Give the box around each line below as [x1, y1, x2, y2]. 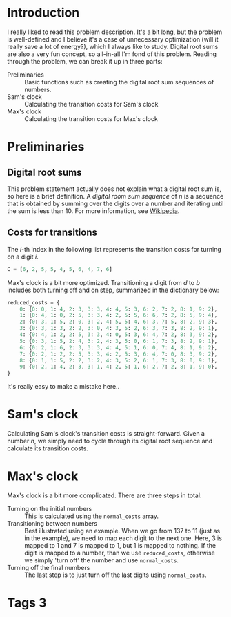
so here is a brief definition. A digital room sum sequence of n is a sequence [7, 192, 224, 200]
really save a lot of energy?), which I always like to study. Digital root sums [7, 42, 219, 50]
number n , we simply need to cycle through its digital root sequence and [7, 437, 213, 445]
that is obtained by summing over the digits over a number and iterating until [7, 199, 224, 208]
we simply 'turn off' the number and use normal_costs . [24, 556, 179, 564]
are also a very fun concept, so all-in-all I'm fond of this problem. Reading [7, 50, 217, 58]
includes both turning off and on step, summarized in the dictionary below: [7, 286, 219, 294]
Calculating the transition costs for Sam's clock [24, 100, 159, 108]
